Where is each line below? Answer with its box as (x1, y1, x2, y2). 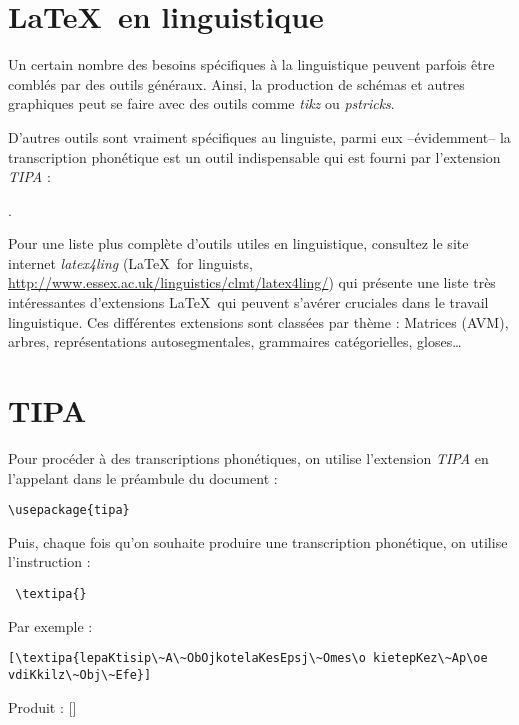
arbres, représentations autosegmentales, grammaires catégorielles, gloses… (8, 331, 462, 352)
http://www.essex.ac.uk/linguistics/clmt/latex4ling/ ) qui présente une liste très (8, 272, 496, 293)
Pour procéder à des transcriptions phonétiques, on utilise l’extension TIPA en (8, 447, 489, 468)
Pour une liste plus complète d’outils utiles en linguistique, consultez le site (8, 233, 469, 254)
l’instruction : (8, 551, 91, 572)
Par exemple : (8, 615, 93, 636)
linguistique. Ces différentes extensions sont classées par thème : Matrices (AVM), (8, 311, 509, 332)
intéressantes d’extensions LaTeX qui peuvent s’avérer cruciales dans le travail (8, 292, 489, 313)
